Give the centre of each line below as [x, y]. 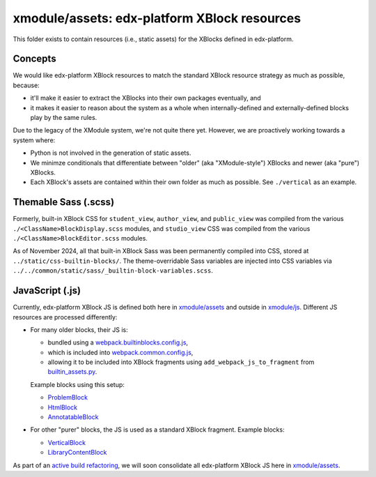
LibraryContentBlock [77, 453]
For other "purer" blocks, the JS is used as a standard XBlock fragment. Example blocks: [157, 430]
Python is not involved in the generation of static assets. [111, 153]
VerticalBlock [67, 442]
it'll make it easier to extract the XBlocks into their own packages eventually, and [146, 98]
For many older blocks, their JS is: [79, 330]
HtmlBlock [63, 407]
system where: [34, 140]
